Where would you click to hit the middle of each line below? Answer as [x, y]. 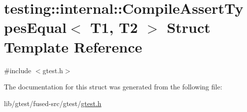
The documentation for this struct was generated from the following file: [113, 87]
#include [18, 70]
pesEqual [35, 27]
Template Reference [73, 46]
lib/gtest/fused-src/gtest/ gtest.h [53, 103]
